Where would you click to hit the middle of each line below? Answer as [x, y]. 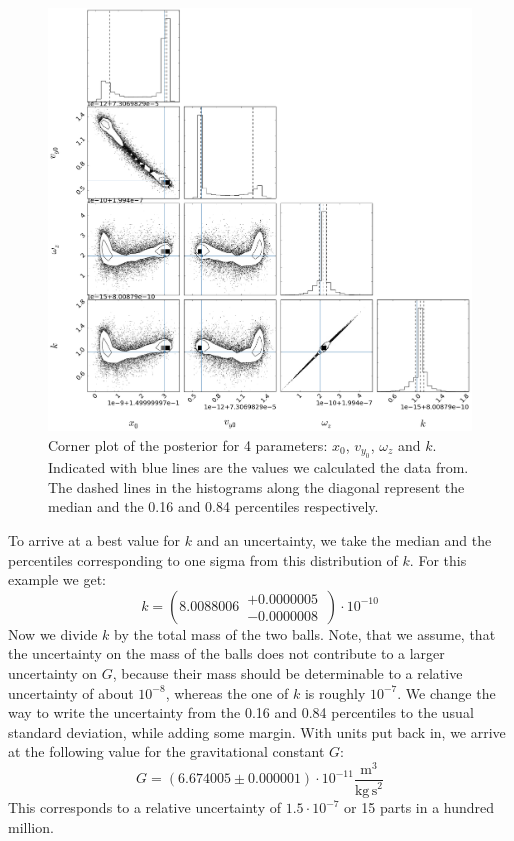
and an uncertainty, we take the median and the [344, 539]
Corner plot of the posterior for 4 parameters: [188, 444]
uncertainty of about [71, 692]
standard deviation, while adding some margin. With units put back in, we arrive [257, 731]
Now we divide [53, 633]
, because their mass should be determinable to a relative [287, 672]
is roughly [335, 692]
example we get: [57, 579]
